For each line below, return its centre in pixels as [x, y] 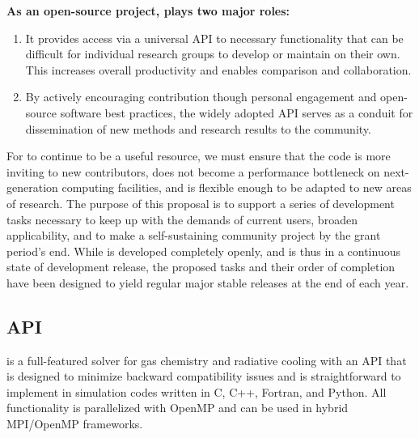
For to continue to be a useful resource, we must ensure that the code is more [199, 156]
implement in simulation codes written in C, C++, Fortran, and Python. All [197, 391]
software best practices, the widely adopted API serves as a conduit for [237, 112]
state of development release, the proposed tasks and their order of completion [201, 267]
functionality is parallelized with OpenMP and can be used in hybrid [178, 408]
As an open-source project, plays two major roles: [148, 11]
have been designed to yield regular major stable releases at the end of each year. [208, 282]
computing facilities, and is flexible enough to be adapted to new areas [237, 187]
